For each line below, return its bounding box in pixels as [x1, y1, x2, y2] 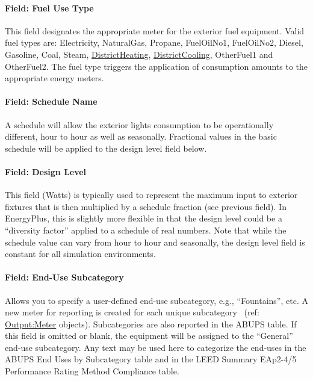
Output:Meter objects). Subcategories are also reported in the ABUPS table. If [5, 317, 297, 330]
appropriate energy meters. [5, 72, 104, 84]
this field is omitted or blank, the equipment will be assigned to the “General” [5, 329, 293, 342]
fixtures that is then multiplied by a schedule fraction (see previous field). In [5, 200, 287, 212]
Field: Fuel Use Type [5, 1, 94, 14]
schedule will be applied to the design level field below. [5, 141, 207, 154]
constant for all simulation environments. [5, 247, 156, 260]
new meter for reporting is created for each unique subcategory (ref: [5, 306, 259, 318]
